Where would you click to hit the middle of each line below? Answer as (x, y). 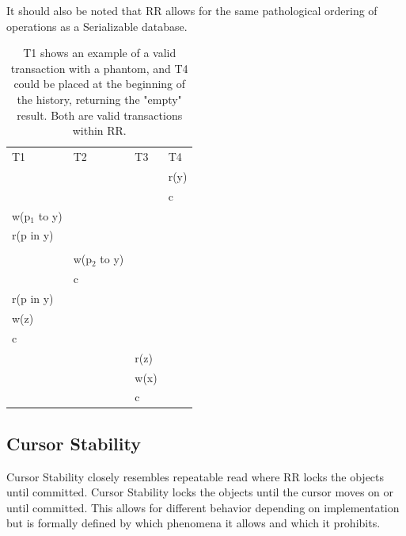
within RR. (99, 130)
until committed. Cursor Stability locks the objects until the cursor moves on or (200, 492)
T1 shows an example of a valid (100, 53)
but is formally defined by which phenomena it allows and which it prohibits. (194, 523)
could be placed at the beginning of (100, 84)
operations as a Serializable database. (97, 26)
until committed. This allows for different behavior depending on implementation (203, 507)
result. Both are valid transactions (100, 115)
